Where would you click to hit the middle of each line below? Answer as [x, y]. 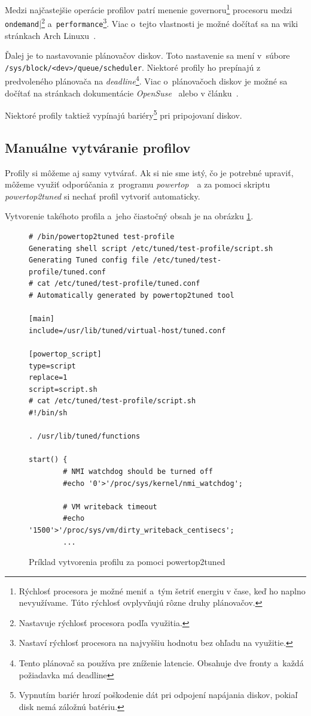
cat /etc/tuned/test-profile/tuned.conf [119, 284]
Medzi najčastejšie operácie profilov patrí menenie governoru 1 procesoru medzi [149, 9]
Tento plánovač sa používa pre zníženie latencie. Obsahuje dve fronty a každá [161, 663]
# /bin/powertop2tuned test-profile [102, 237]
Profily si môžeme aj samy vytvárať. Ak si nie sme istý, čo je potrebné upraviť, [149, 172]
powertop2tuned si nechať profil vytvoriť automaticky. [103, 196]
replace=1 [48, 378]
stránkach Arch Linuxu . [51, 35]
